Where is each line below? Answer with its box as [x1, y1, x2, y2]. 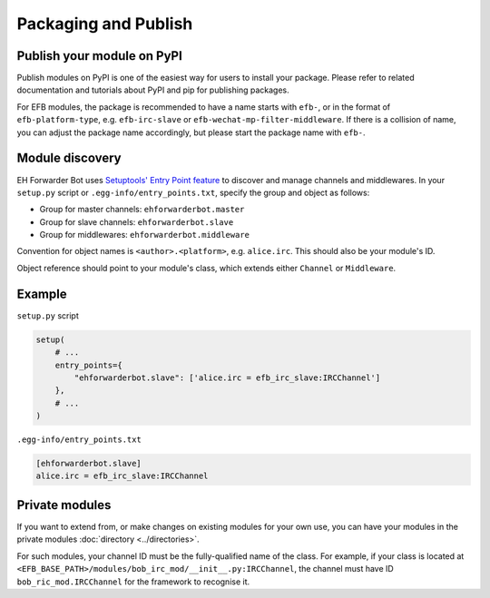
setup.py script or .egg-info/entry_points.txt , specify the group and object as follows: [16, 187, 370, 198]
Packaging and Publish [16, 14, 193, 34]
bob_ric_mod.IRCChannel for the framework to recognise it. [16, 576, 250, 587]
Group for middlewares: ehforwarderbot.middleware [39, 230, 250, 240]
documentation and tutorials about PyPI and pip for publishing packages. [16, 84, 289, 95]
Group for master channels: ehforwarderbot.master [39, 204, 245, 215]
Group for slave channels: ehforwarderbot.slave [39, 216, 234, 227]
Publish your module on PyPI [16, 48, 183, 64]
